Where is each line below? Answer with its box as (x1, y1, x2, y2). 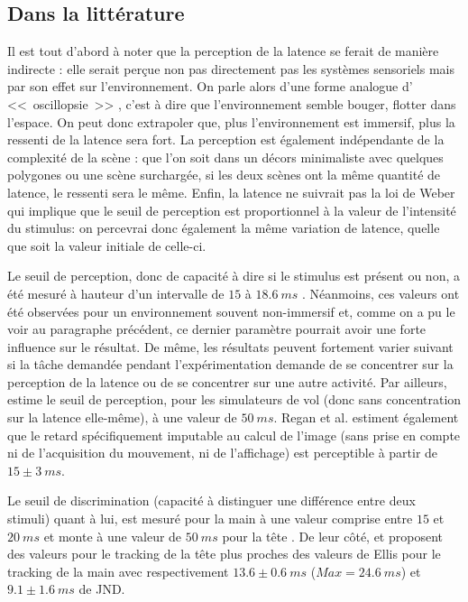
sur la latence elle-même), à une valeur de (7, 408, 237, 427)
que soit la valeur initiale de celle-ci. (7, 236, 206, 255)
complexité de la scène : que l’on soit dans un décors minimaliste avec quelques (7, 147, 444, 166)
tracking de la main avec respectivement (7, 561, 229, 580)
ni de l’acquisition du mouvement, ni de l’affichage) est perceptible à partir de (7, 443, 438, 462)
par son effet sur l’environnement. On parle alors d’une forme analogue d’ (7, 77, 413, 96)
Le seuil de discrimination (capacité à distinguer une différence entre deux (7, 491, 416, 510)
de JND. (78, 579, 125, 598)
